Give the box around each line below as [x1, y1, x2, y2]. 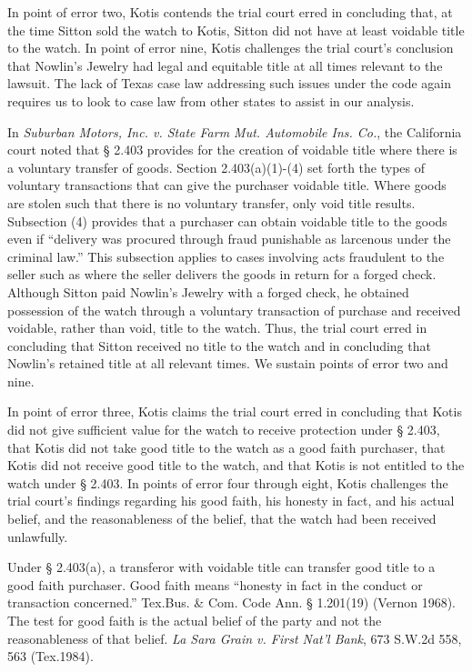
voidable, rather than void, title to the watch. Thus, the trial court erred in [7, 318, 427, 337]
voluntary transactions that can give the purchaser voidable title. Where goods [7, 176, 447, 195]
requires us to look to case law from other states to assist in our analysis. [7, 91, 415, 110]
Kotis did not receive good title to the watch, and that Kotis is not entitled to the [7, 456, 465, 475]
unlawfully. [7, 527, 68, 546]
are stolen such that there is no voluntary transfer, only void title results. [7, 193, 416, 212]
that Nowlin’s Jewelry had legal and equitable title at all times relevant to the [7, 55, 443, 75]
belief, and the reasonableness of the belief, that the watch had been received [7, 509, 437, 528]
